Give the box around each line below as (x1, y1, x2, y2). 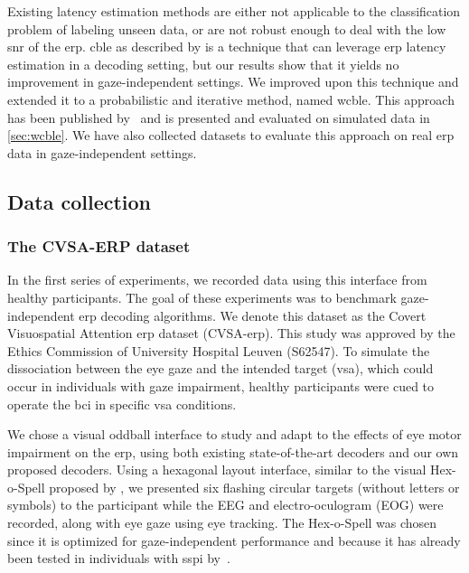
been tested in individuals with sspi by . (7, 549, 230, 568)
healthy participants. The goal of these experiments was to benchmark (7, 287, 397, 306)
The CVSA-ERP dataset (7, 235, 191, 258)
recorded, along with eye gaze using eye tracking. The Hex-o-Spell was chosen (7, 513, 437, 532)
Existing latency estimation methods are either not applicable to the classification (7, 2, 461, 20)
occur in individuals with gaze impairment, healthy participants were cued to (7, 376, 435, 395)
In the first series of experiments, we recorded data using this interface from (7, 270, 427, 289)
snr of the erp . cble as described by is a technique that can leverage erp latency (7, 37, 446, 56)
